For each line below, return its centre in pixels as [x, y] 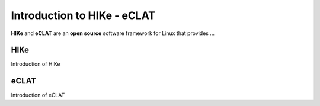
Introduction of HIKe [36, 64]
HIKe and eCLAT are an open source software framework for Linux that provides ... [113, 33]
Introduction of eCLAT [38, 95]
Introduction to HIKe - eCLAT [83, 15]
